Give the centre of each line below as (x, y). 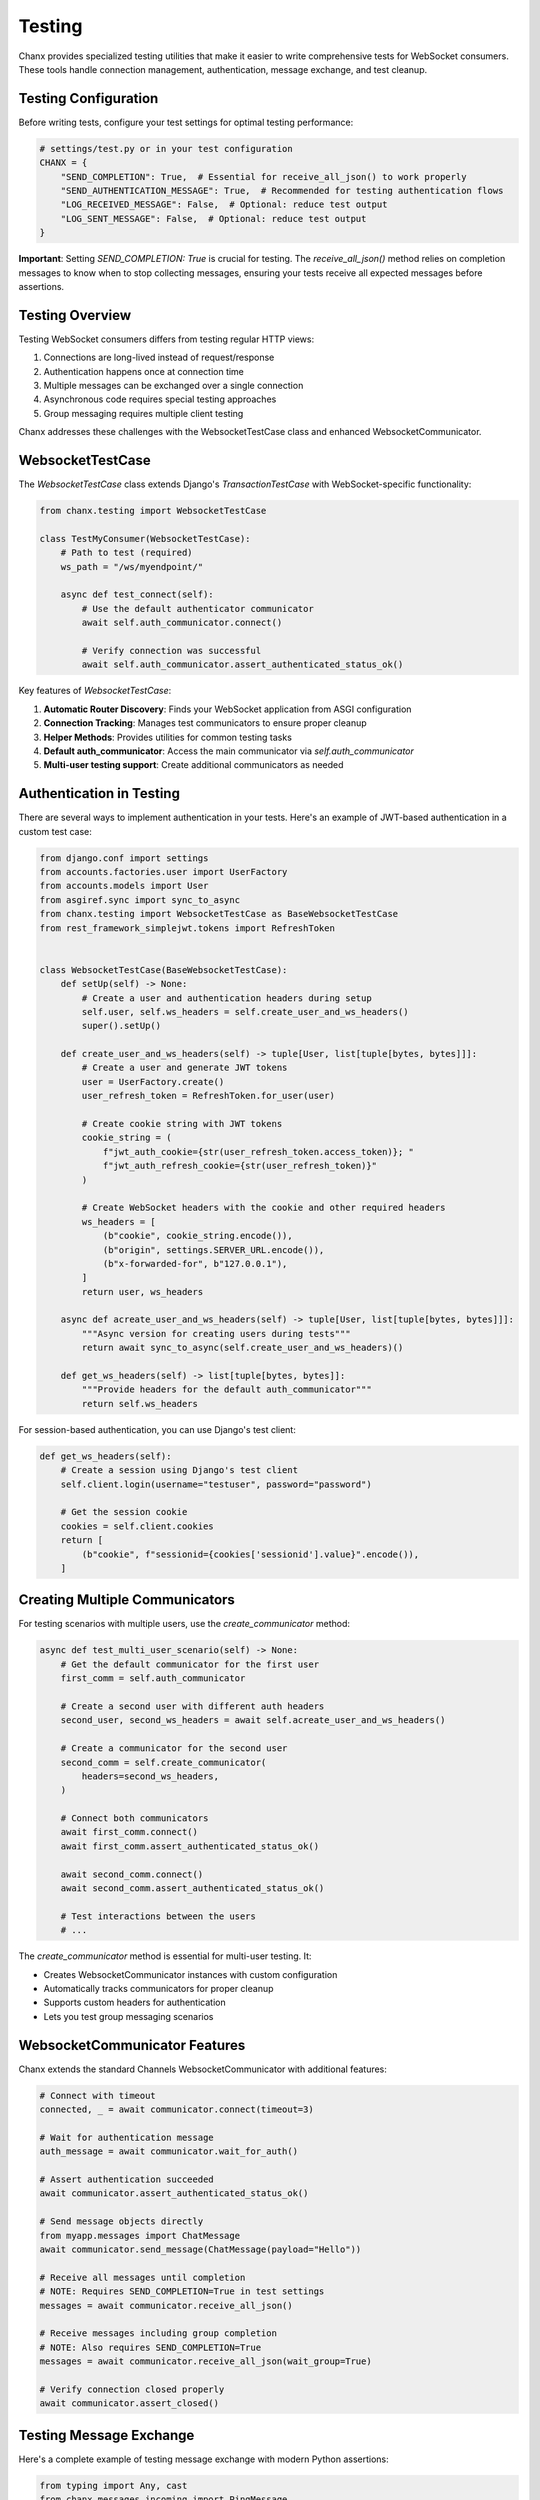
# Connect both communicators (134, 1818)
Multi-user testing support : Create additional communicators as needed (193, 765)
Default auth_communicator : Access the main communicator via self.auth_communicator (229, 751)
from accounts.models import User (124, 886)
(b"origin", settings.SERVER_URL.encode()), (213, 1249)
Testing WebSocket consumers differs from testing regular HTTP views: (166, 339)
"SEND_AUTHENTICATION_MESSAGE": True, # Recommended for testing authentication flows (282, 190)
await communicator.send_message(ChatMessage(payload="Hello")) (200, 2249)
